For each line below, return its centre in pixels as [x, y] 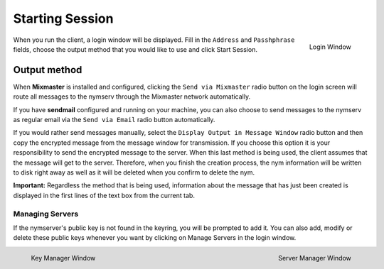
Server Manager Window [315, 258]
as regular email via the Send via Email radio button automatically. [114, 120]
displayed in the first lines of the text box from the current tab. [104, 195]
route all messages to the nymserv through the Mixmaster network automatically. [132, 97]
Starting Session [63, 18]
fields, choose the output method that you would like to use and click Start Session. [135, 49]
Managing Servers [46, 214]
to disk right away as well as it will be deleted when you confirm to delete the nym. [134, 172]
